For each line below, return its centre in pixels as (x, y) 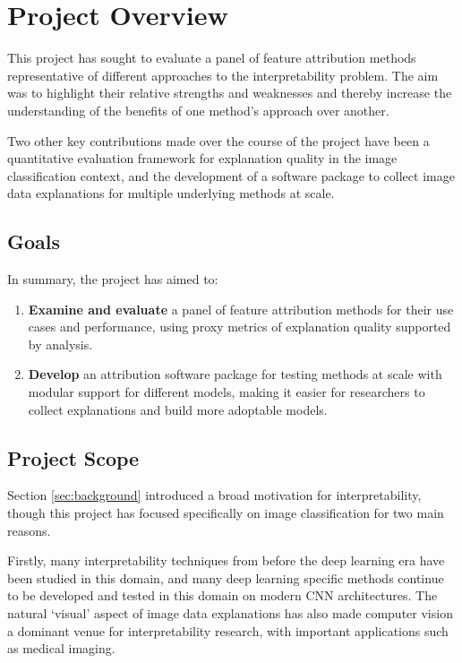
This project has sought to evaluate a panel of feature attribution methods (212, 58)
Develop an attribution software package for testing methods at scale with (235, 374)
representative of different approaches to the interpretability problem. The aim (223, 75)
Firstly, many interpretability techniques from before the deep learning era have (226, 560)
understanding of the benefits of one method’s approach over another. (198, 110)
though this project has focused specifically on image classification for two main (226, 513)
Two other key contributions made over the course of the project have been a (218, 140)
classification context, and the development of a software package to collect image (231, 175)
